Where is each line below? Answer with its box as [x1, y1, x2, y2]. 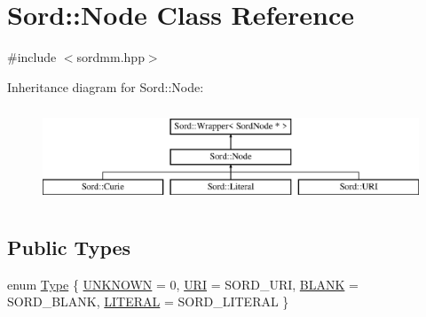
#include [7, 48, 57, 66]
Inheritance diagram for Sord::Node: [7, 77, 204, 96]
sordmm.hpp [76, 48, 145, 66]
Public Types [7, 233, 131, 260]
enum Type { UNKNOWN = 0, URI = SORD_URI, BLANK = [7, 274, 359, 293]
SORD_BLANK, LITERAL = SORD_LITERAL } [7, 292, 289, 311]
